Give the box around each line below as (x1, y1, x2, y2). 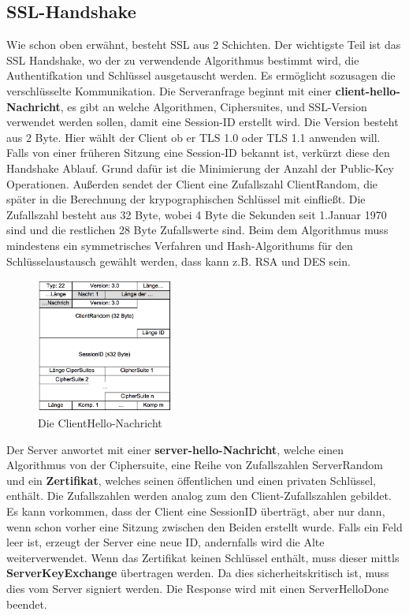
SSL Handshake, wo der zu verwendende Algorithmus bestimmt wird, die (6, 51, 359, 68)
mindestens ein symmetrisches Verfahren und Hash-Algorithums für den (6, 237, 353, 253)
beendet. (6, 595, 47, 612)
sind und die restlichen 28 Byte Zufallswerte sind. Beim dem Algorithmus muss (6, 222, 389, 238)
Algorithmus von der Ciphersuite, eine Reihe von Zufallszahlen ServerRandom (6, 457, 383, 473)
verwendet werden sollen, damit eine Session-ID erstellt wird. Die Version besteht (6, 114, 399, 130)
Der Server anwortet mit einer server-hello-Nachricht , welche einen (6, 441, 344, 457)
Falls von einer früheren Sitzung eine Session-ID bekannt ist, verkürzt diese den (6, 144, 390, 161)
